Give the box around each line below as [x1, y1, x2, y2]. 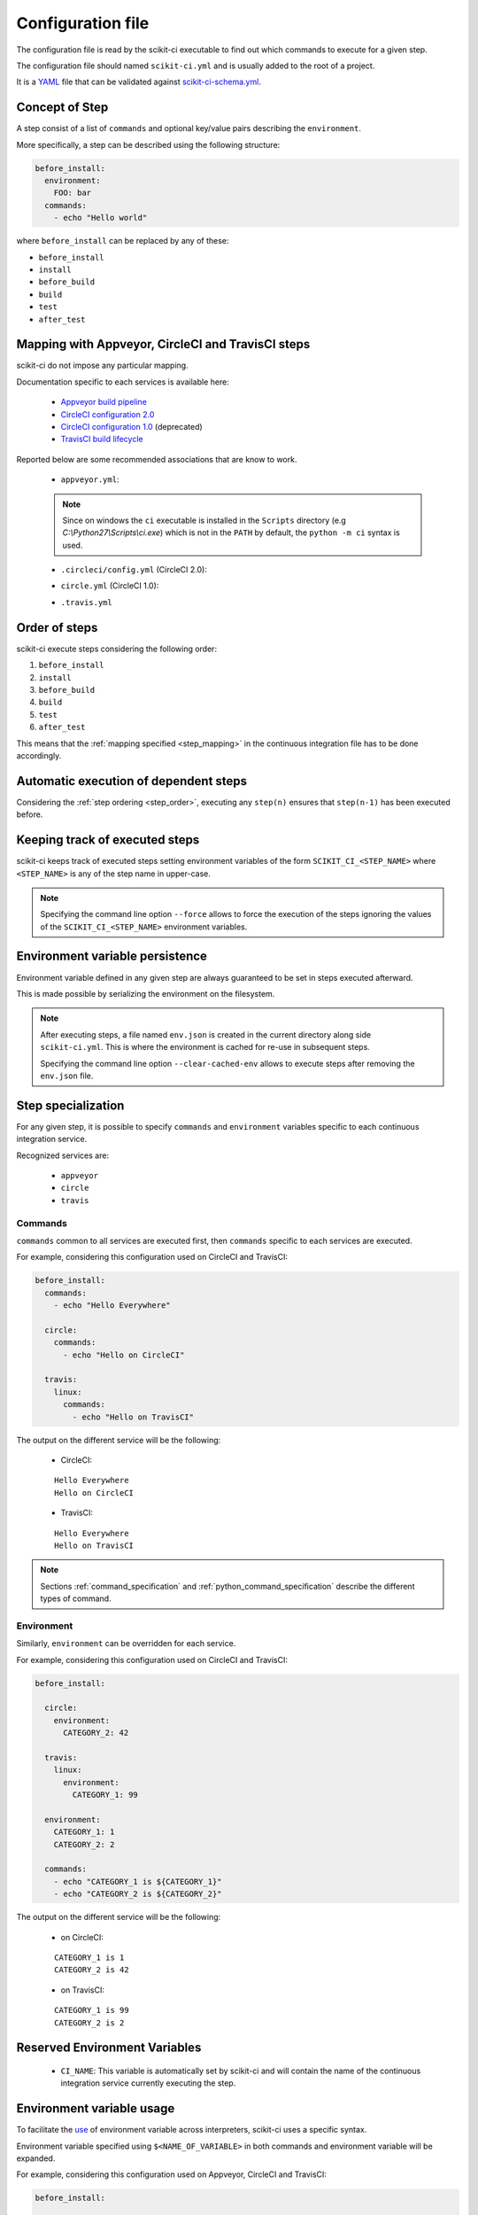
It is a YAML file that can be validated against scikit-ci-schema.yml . [16, 76, 261, 88]
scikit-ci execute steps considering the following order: [16, 643, 217, 654]
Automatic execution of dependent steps [16, 773, 248, 789]
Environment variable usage [16, 2101, 175, 2117]
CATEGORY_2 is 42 [54, 1965, 129, 1975]
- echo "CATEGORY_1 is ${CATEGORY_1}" [53, 1877, 222, 1886]
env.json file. [40, 1070, 94, 1081]
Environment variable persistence [16, 949, 208, 964]
